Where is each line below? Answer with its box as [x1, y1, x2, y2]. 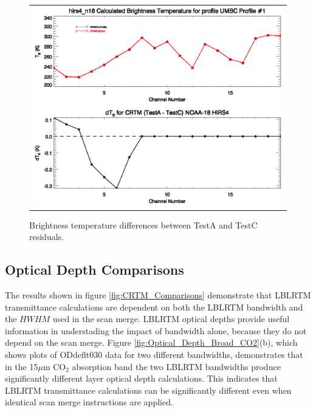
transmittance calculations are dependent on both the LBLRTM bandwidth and [5, 300, 303, 313]
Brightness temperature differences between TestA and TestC [29, 218, 258, 231]
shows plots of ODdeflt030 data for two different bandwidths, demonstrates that [5, 348, 303, 360]
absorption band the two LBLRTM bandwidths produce [72, 360, 281, 373]
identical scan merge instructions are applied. [5, 396, 173, 408]
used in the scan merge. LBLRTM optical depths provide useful [52, 312, 290, 325]
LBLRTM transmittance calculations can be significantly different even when [5, 383, 292, 396]
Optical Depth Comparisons [5, 260, 184, 279]
